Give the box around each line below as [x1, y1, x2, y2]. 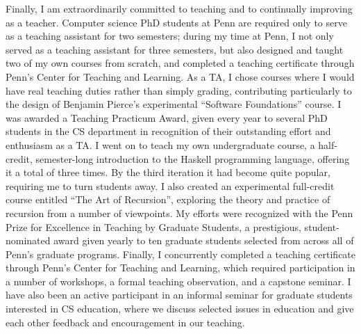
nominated [6, 233, 51, 248]
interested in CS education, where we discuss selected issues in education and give [6, 301, 354, 316]
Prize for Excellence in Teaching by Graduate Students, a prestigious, [6, 219, 301, 234]
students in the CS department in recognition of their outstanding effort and [6, 124, 331, 138]
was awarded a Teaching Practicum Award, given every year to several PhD [6, 110, 328, 125]
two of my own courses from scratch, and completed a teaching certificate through [6, 56, 355, 70]
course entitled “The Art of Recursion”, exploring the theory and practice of [6, 192, 330, 207]
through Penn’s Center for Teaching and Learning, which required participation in [6, 260, 355, 275]
